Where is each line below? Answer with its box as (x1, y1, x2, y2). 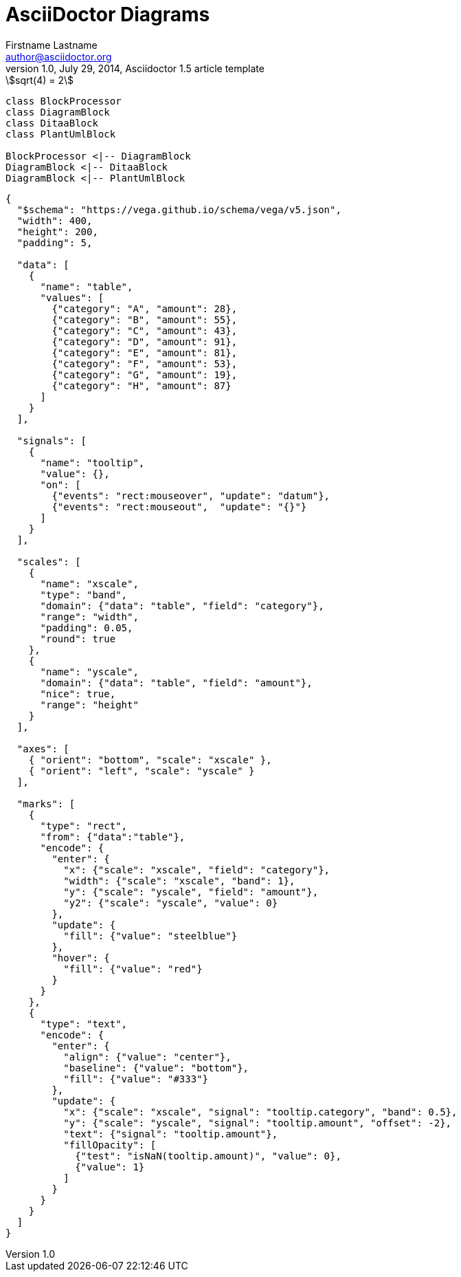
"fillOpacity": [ (63, 1139, 157, 1150)
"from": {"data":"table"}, (40, 831, 185, 842)
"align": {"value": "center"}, (63, 1051, 232, 1062)
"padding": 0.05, (40, 622, 133, 633)
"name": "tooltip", (40, 457, 145, 468)
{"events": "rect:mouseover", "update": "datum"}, (52, 490, 330, 501)
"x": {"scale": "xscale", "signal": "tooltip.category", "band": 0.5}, (63, 1106, 458, 1117)
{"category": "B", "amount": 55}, (52, 314, 238, 325)
